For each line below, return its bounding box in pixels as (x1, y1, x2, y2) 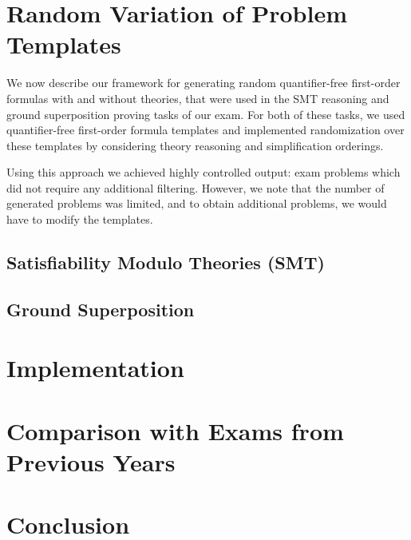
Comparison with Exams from (6, 414, 344, 447)
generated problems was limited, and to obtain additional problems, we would (6, 195, 387, 212)
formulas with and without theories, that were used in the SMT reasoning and (6, 89, 389, 106)
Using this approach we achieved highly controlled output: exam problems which (6, 164, 401, 181)
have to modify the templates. (6, 211, 153, 228)
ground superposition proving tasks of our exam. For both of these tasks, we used (6, 105, 405, 122)
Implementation (6, 351, 184, 384)
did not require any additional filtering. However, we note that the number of (6, 179, 385, 196)
